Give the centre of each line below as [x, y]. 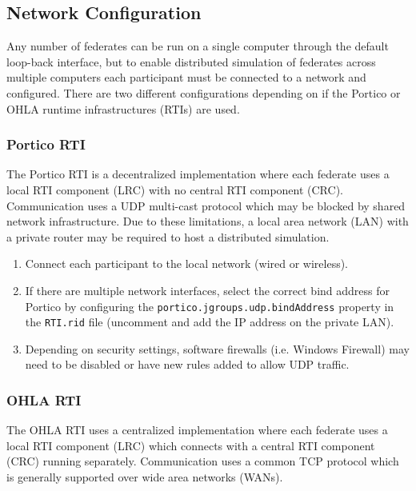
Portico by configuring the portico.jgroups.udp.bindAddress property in [210, 306]
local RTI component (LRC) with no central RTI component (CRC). [175, 189]
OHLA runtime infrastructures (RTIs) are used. [123, 108]
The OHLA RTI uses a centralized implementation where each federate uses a [197, 430]
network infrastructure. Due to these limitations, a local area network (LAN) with [208, 221]
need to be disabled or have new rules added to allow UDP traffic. [187, 364]
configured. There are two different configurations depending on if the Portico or [204, 92]
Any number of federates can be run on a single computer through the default [198, 46]
